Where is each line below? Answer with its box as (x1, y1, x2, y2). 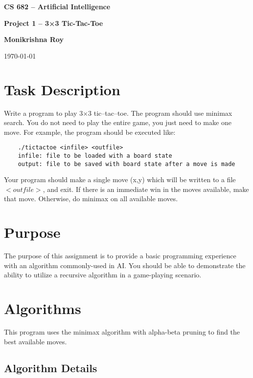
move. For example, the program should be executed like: (4, 126, 176, 137)
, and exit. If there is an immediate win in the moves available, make (43, 184, 249, 194)
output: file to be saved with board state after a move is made (18, 160, 235, 168)
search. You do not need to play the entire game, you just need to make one (4, 117, 231, 127)
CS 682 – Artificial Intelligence (4, 1, 111, 11)
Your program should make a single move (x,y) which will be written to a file (4, 174, 236, 185)
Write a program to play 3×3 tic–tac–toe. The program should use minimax (4, 107, 232, 118)
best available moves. (4, 336, 67, 346)
